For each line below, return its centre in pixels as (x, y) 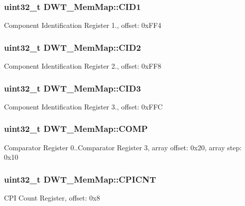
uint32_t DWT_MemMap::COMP (76, 129)
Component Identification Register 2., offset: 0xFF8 (83, 66)
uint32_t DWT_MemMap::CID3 (72, 88)
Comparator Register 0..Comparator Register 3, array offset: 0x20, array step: (123, 147)
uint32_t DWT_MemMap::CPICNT (80, 179)
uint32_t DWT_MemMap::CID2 (72, 47)
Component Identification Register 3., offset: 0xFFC (83, 106)
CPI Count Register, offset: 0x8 (52, 198)
